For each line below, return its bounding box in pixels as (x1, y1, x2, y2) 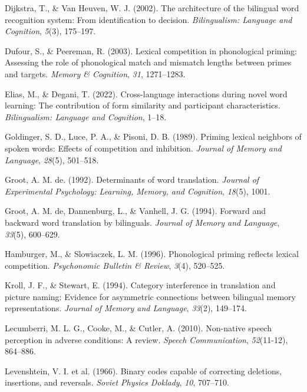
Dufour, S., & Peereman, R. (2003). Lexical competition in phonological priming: (5, 44, 298, 57)
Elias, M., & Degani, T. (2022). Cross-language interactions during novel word (5, 87, 288, 100)
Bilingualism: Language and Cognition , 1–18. (5, 110, 167, 123)
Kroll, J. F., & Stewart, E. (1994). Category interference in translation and (5, 279, 276, 291)
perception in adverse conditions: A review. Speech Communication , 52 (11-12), (5, 333, 288, 345)
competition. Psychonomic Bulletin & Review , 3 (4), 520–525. (5, 259, 225, 271)
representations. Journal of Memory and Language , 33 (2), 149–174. (5, 302, 247, 314)
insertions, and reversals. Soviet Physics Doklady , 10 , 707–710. (5, 376, 229, 388)
